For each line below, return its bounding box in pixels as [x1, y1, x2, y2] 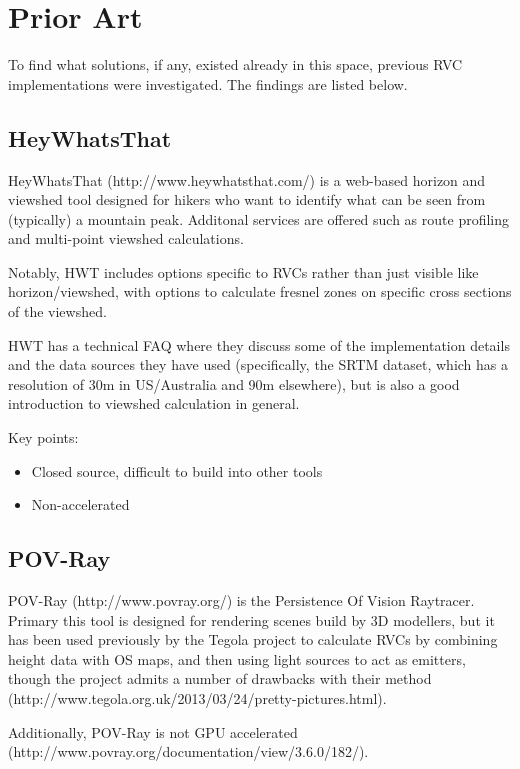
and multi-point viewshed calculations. [8, 228, 244, 249]
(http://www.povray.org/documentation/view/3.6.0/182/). [8, 741, 369, 762]
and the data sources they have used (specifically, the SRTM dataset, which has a [8, 354, 509, 375]
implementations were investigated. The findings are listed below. [8, 73, 408, 94]
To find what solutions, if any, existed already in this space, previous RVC [8, 54, 463, 75]
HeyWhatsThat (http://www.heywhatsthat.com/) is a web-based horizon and [8, 169, 486, 190]
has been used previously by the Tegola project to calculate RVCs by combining [8, 629, 498, 650]
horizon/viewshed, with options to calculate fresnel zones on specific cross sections [8, 281, 512, 302]
